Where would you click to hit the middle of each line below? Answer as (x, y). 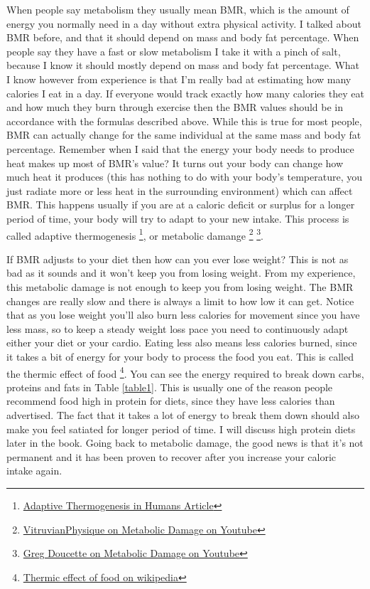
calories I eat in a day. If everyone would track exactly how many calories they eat (185, 93)
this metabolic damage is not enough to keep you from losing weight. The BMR (180, 286)
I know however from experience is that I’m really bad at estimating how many (179, 79)
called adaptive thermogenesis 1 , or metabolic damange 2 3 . (135, 234)
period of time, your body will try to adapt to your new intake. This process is (178, 218)
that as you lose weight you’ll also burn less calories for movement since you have (183, 315)
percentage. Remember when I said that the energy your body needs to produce (180, 148)
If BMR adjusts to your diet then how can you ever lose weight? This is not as (178, 259)
